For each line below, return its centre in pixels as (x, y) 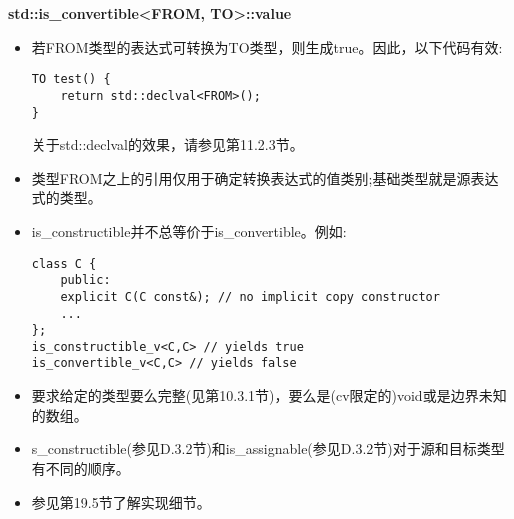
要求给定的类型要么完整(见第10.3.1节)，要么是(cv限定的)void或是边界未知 (269, 395)
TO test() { (71, 79)
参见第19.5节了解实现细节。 (121, 501)
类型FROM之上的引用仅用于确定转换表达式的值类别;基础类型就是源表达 (265, 177)
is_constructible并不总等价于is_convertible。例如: (189, 230)
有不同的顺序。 (80, 467)
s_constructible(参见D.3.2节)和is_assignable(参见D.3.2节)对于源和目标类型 (268, 448)
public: (85, 280)
